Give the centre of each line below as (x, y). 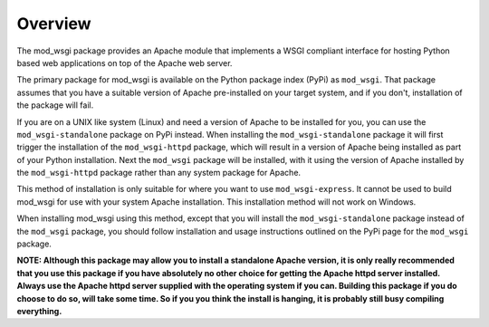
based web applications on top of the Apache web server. (125, 63)
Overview (54, 24)
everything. (39, 311)
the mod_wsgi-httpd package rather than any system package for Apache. (159, 173)
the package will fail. (55, 105)
